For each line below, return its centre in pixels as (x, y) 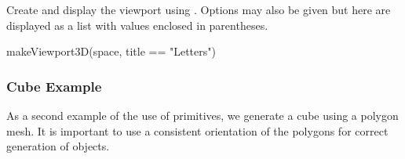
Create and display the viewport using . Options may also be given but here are (199, 9)
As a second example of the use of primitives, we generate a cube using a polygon (202, 115)
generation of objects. (58, 146)
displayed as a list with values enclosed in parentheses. (137, 25)
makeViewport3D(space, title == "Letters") (111, 51)
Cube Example (54, 86)
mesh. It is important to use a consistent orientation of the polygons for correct (197, 130)
